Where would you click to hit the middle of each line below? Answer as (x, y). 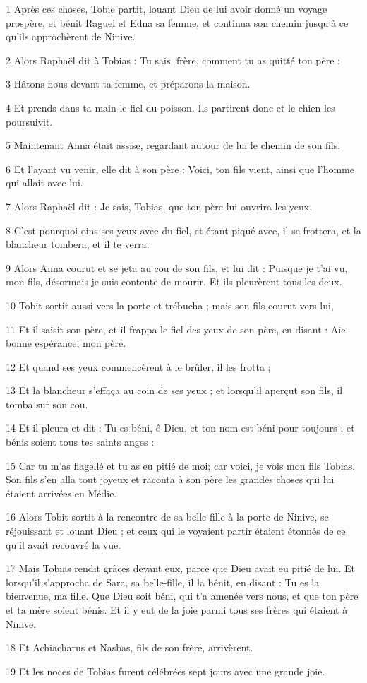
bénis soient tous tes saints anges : (80, 442)
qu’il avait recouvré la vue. (64, 544)
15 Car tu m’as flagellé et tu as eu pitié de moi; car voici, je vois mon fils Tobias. (181, 465)
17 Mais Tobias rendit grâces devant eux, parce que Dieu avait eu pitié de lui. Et (180, 568)
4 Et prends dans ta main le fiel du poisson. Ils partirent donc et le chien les (170, 107)
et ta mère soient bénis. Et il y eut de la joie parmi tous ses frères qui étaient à (177, 610)
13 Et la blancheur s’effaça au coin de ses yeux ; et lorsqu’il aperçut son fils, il (174, 390)
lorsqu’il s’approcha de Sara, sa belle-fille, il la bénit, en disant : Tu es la (163, 582)
